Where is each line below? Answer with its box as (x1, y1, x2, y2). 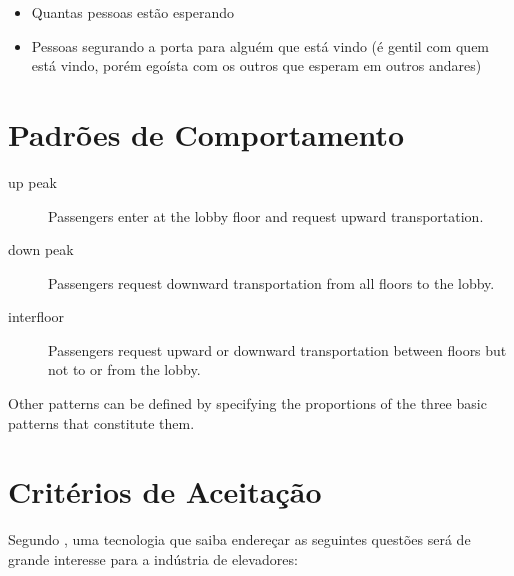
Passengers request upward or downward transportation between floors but (48, 339, 507, 360)
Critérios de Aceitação (8, 471, 322, 512)
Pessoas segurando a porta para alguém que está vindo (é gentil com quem (31, 35, 490, 56)
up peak (8, 171, 58, 192)
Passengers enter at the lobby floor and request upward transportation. (48, 205, 484, 226)
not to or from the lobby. (48, 359, 201, 380)
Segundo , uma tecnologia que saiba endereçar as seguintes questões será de (8, 529, 471, 550)
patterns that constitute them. (8, 412, 195, 433)
